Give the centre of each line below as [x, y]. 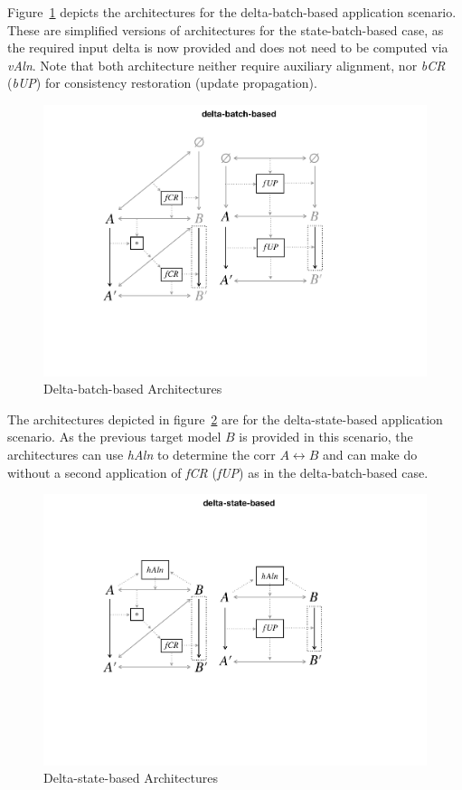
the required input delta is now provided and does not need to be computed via [228, 48]
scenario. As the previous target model [114, 437]
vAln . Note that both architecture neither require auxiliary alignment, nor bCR [226, 65]
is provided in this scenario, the [326, 437]
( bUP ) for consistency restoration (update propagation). [162, 83]
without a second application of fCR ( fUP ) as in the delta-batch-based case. [218, 472]
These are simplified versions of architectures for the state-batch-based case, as [226, 29]
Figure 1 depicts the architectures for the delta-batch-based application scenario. [232, 12]
